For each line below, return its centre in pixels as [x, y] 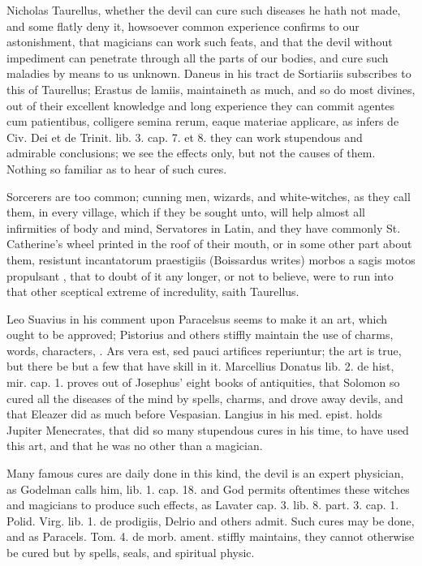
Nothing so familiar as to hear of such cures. [117, 168]
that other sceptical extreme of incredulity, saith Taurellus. [153, 292]
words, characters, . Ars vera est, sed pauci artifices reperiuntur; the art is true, [204, 350]
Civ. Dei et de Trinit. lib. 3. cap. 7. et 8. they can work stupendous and [185, 137]
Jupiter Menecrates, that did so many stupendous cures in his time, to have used [208, 429]
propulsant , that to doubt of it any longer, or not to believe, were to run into [200, 275]
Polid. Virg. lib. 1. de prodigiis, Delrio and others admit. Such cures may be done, [211, 520]
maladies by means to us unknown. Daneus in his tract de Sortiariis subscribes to [209, 73]
